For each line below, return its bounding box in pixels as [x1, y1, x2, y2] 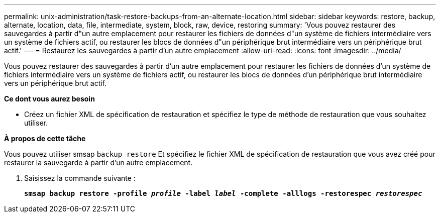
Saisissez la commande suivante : [24, 174, 136, 182]
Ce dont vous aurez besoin [4, 94, 95, 103]
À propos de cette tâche [4, 134, 86, 143]
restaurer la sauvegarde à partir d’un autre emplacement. [4, 158, 193, 167]
